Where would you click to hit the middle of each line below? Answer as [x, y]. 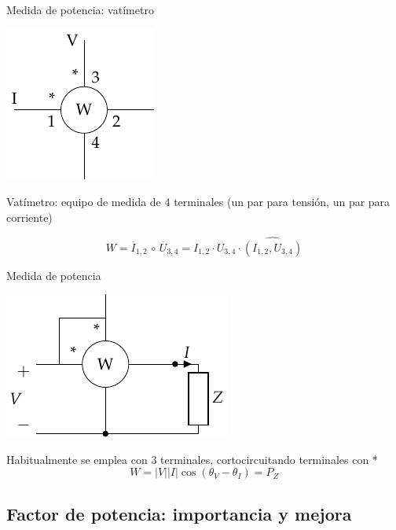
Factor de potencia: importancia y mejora [179, 513]
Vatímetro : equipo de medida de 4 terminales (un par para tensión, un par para [198, 202]
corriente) [29, 217]
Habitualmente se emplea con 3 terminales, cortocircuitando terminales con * [192, 459]
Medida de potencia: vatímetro [80, 9]
